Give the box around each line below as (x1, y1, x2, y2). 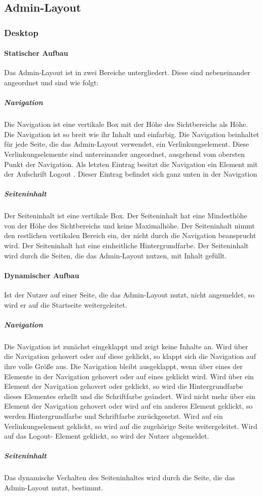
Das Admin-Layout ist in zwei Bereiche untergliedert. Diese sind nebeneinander (4, 67, 250, 78)
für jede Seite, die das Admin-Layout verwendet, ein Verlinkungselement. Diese (4, 139, 249, 149)
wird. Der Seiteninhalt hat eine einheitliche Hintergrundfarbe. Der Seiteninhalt (4, 240, 249, 251)
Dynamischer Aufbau (4, 270, 80, 280)
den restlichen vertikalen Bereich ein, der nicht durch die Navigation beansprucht (4, 230, 256, 241)
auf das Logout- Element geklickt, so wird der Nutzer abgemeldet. (4, 431, 209, 441)
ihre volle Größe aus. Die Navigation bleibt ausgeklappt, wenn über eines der (4, 361, 243, 371)
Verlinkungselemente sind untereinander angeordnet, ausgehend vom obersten (4, 148, 245, 159)
